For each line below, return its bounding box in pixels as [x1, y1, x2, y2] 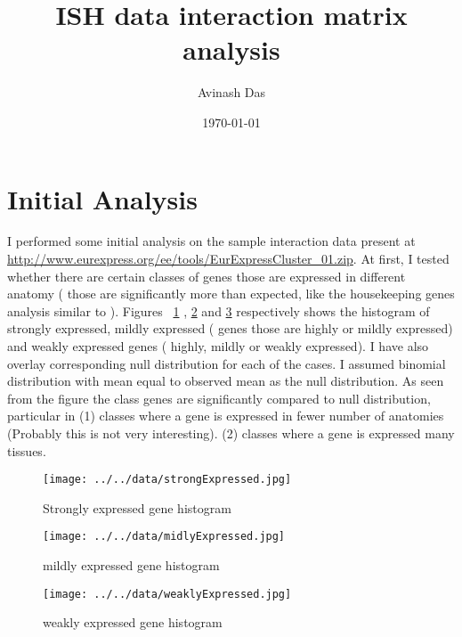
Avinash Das [197, 83, 266, 102]
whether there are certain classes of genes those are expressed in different [7, 266, 406, 285]
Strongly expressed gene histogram [43, 498, 231, 517]
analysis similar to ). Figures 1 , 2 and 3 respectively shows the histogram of [7, 301, 430, 320]
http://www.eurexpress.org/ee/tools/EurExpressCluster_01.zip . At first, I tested [7, 249, 450, 268]
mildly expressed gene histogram [43, 556, 220, 575]
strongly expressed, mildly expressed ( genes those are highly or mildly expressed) [7, 319, 453, 338]
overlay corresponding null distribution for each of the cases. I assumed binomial [7, 354, 446, 372]
